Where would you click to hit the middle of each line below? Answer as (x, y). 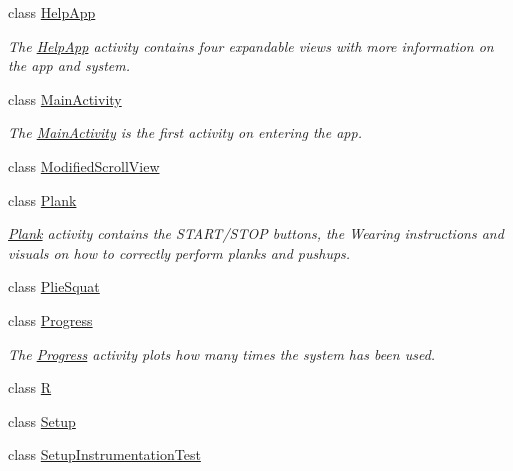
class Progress (50, 319)
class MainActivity (65, 98)
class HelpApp (52, 12)
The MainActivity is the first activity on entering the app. (185, 132)
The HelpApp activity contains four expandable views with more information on (251, 45)
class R (30, 387)
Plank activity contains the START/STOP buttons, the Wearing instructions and (256, 233)
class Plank (42, 199)
